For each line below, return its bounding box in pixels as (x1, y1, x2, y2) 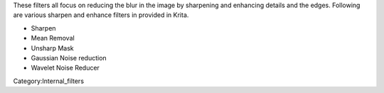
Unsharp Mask (31, 43, 74, 53)
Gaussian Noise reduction (31, 53, 107, 62)
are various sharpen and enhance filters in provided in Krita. (13, 11, 189, 19)
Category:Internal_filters (13, 77, 85, 85)
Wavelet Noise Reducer (31, 64, 100, 72)
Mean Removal (31, 34, 75, 43)
